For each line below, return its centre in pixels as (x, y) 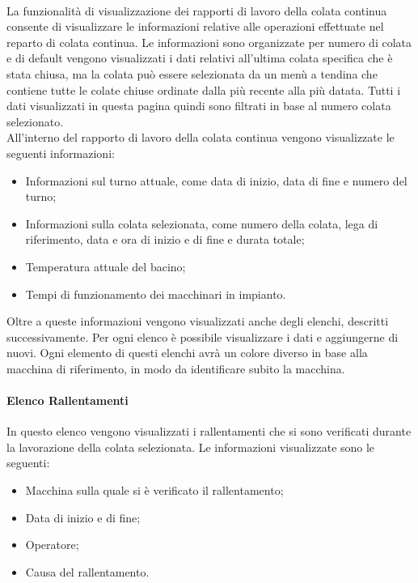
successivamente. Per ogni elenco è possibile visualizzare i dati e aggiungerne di (203, 336)
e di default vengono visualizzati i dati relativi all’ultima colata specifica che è (200, 58)
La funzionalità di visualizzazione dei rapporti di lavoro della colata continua (197, 10)
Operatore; (52, 545)
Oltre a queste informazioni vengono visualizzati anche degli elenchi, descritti (198, 321)
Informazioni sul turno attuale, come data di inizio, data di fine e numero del (216, 180)
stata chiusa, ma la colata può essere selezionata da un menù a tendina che (192, 73)
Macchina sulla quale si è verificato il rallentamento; (154, 490)
